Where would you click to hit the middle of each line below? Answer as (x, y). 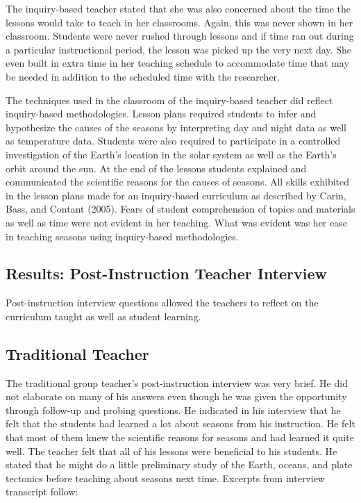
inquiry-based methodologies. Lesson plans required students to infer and (161, 114)
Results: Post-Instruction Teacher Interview (167, 273)
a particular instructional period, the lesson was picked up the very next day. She (178, 49)
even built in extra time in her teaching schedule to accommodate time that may (177, 63)
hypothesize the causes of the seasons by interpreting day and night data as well (176, 127)
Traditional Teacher (77, 353)
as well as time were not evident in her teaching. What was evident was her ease (176, 222)
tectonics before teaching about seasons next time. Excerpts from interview (165, 478)
